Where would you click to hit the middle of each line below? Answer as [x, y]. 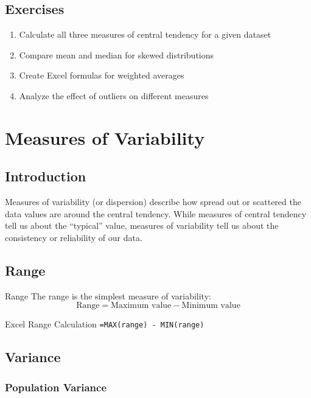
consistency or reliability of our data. [74, 237]
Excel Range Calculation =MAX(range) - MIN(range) [105, 324]
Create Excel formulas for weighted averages [102, 75]
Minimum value [211, 306]
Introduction [46, 176]
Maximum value [141, 306]
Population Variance [56, 387]
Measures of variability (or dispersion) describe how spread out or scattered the [153, 202]
